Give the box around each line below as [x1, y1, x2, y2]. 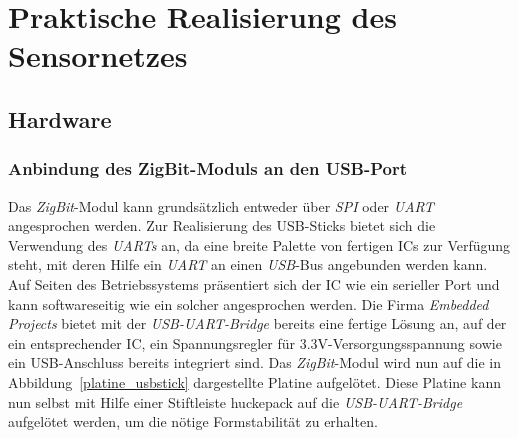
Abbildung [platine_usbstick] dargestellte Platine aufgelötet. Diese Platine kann [8, 371, 501, 392]
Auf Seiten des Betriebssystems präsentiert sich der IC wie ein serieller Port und [8, 273, 500, 294]
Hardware [8, 103, 112, 134]
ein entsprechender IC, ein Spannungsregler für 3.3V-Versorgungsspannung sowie [8, 332, 502, 353]
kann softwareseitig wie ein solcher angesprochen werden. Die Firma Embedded [8, 293, 489, 314]
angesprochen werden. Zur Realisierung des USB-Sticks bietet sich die [8, 215, 436, 236]
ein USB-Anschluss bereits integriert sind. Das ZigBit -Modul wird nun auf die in [8, 352, 501, 373]
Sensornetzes [8, 35, 188, 76]
